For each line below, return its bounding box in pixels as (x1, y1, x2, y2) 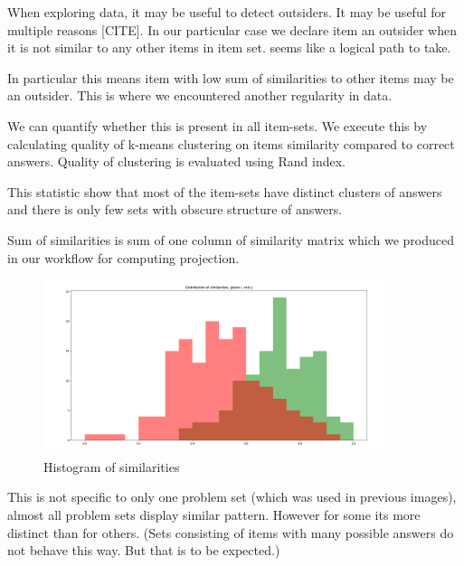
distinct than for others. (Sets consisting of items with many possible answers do (7, 523, 454, 542)
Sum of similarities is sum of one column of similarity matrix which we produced (7, 230, 455, 249)
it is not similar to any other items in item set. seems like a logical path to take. (7, 38, 451, 57)
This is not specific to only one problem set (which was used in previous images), (7, 487, 457, 506)
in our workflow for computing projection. (7, 248, 240, 267)
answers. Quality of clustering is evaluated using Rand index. (7, 152, 346, 171)
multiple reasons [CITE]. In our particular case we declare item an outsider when (7, 20, 457, 39)
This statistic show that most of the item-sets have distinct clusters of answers (7, 182, 442, 201)
